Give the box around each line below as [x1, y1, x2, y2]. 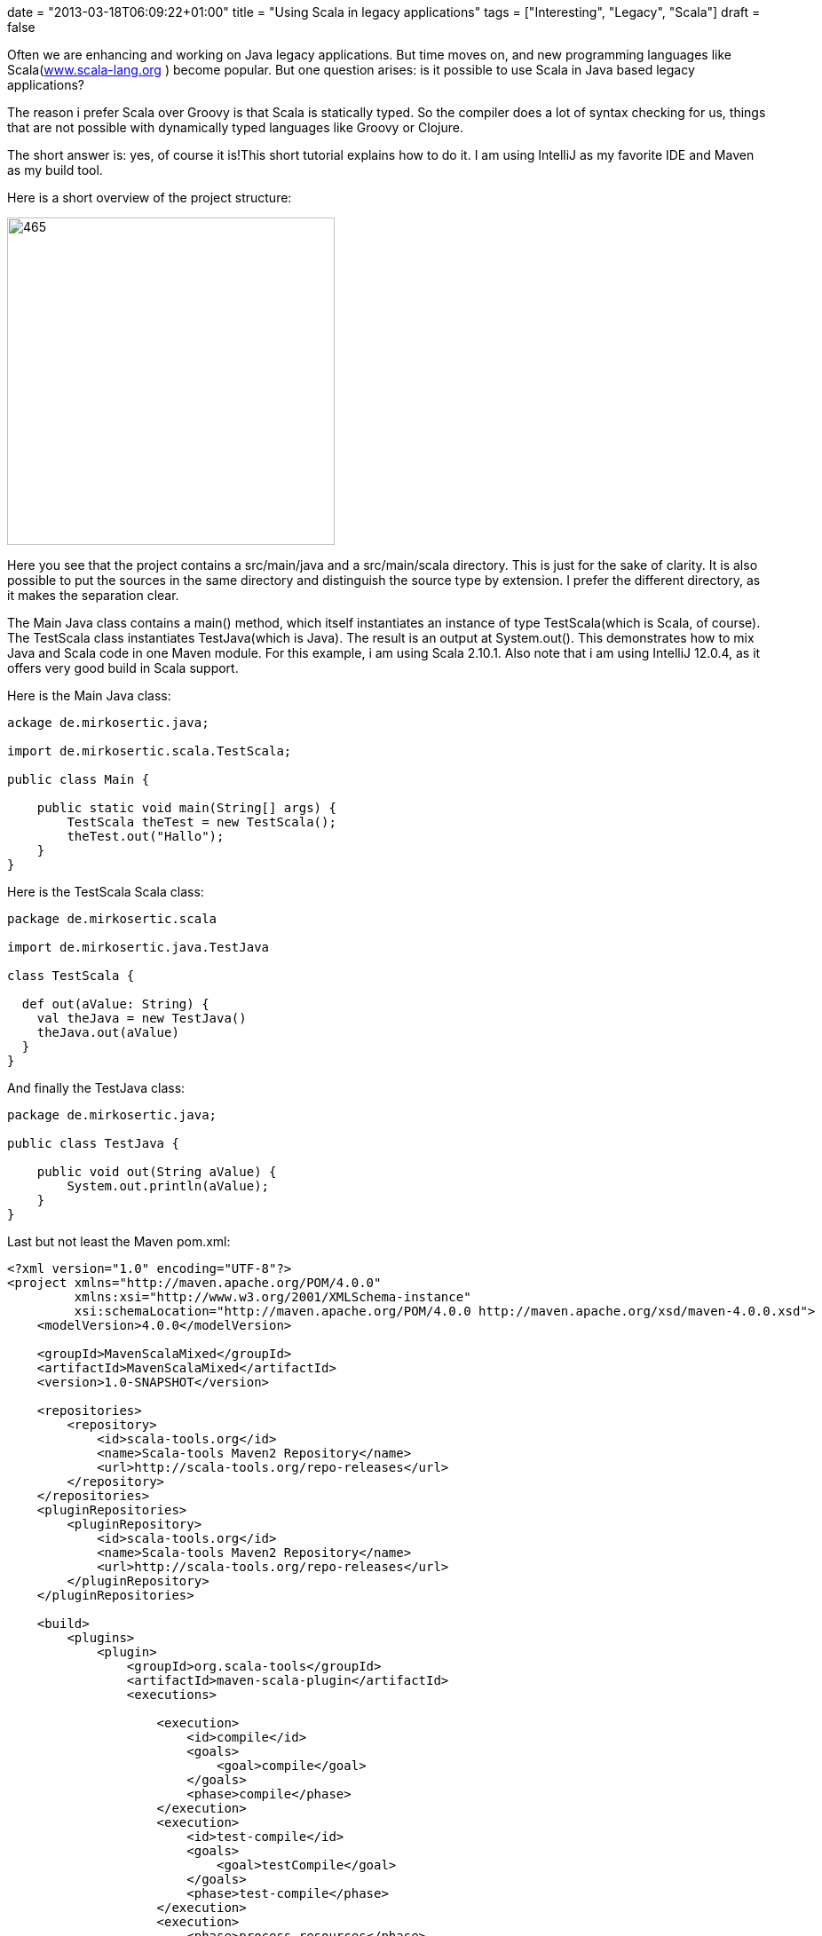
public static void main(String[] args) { [36, 801, 336, 815]
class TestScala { [7, 968, 135, 983]
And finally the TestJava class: [7, 1080, 186, 1095]
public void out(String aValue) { [36, 1165, 277, 1179]
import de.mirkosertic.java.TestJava [7, 940, 270, 954]
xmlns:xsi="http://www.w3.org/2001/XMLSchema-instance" [74, 1290, 471, 1304]
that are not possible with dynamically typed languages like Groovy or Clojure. [7, 120, 463, 135]
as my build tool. [7, 162, 103, 178]
